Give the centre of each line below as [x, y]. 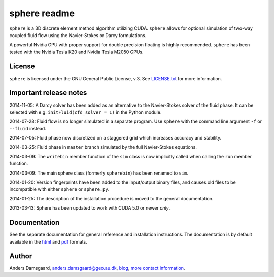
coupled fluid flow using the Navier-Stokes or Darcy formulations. [78, 35]
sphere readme [42, 13]
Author [21, 256]
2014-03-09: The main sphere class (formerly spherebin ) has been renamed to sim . [99, 173]
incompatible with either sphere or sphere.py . [59, 189]
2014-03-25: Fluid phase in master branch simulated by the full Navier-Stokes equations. [103, 147]
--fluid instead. [28, 128]
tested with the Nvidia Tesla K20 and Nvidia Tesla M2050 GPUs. [77, 52]
